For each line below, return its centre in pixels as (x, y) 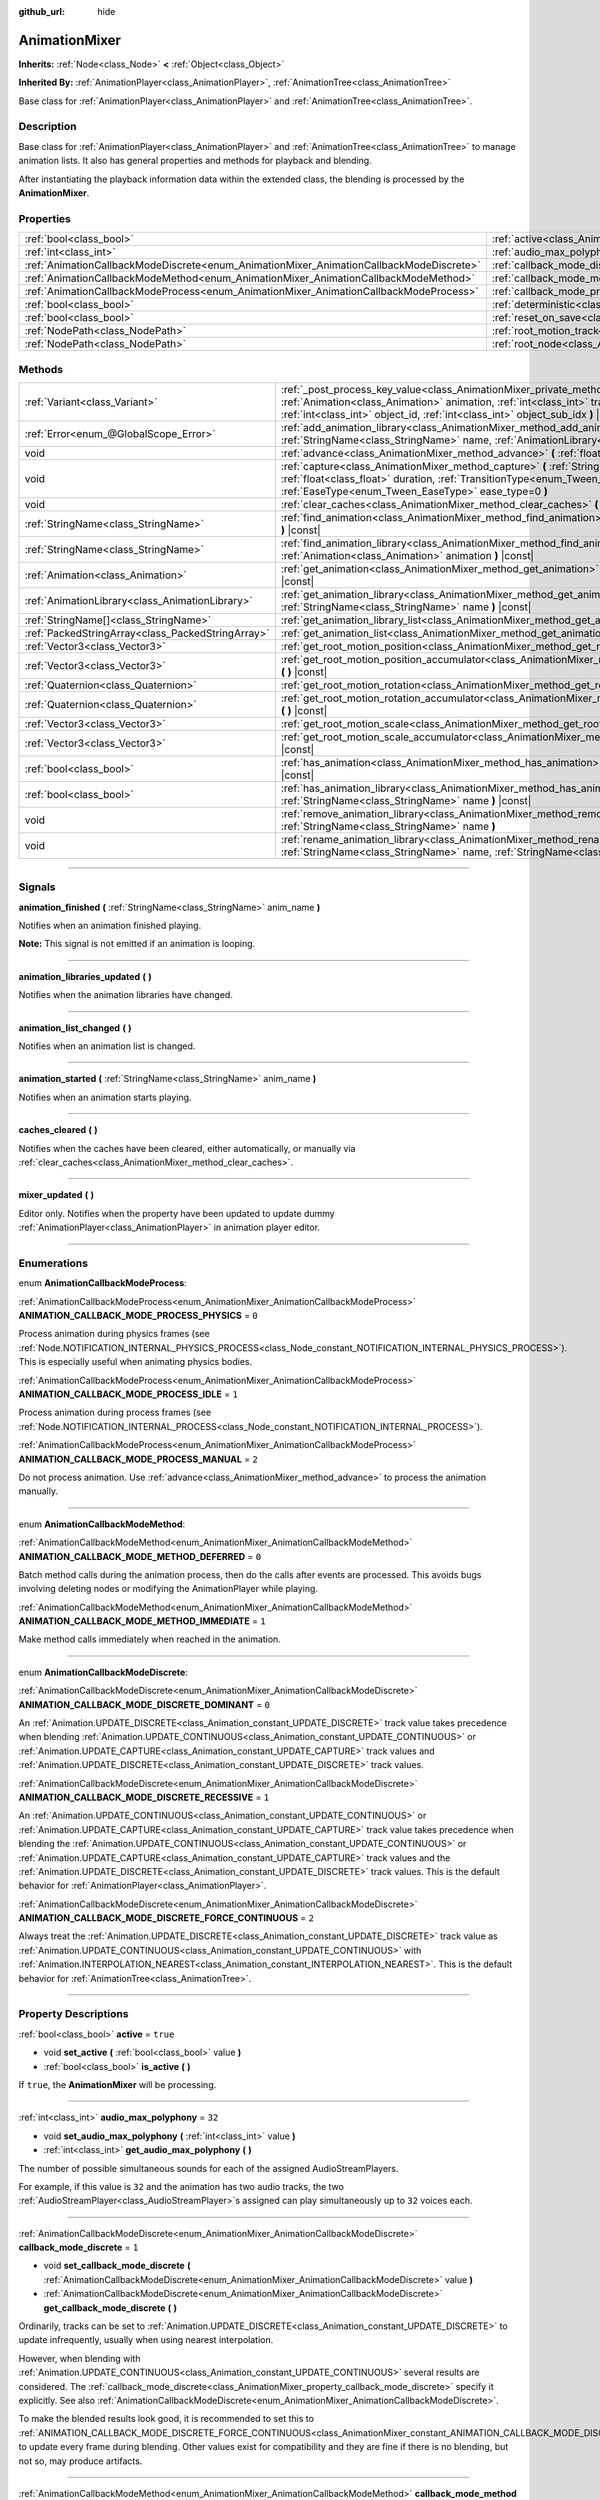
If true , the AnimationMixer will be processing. (117, 2084)
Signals (37, 887)
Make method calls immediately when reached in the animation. (150, 1639)
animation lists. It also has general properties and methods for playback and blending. (195, 161)
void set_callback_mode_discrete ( (117, 2266)
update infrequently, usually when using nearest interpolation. (146, 2340)
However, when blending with (79, 2358)
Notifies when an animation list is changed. (107, 1046)
